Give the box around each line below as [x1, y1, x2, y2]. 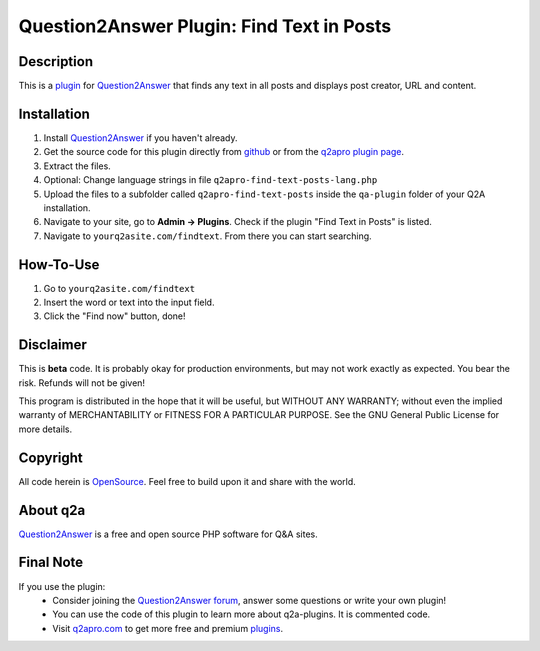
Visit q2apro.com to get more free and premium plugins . [52, 622, 284, 634]
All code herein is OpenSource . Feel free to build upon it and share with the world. [18, 475, 357, 487]
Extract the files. [43, 160, 112, 172]
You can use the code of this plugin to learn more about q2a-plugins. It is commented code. [52, 608, 431, 620]
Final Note [18, 554, 84, 571]
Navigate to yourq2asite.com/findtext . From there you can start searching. [43, 230, 372, 242]
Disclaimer [18, 336, 87, 354]
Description [18, 53, 94, 70]
